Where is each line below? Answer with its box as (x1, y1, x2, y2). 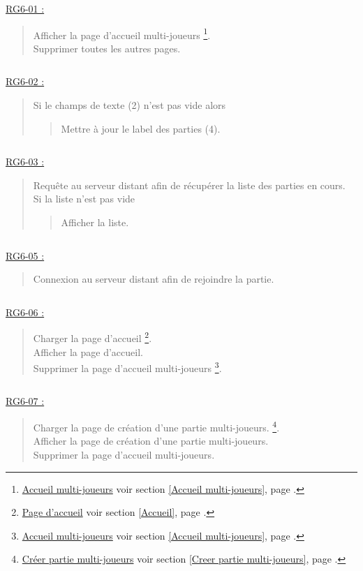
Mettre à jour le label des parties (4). (61, 121, 221, 135)
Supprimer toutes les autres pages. (33, 40, 181, 55)
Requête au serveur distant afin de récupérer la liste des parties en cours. (33, 177, 346, 192)
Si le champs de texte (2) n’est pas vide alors (33, 98, 226, 112)
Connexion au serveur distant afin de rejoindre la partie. (33, 272, 274, 286)
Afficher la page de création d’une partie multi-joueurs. (33, 433, 269, 448)
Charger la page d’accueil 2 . (33, 329, 152, 346)
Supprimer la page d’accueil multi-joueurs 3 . (33, 359, 222, 375)
